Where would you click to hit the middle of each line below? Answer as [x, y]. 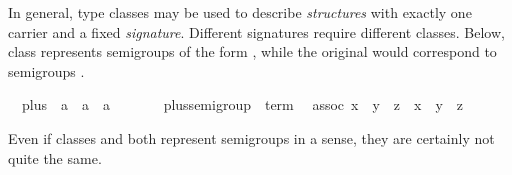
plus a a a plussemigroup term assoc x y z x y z [242, 104]
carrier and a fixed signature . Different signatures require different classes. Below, [256, 31]
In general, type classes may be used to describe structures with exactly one [240, 12]
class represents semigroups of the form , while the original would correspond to [252, 51]
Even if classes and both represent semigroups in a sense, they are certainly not [251, 137]
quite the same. [55, 157]
